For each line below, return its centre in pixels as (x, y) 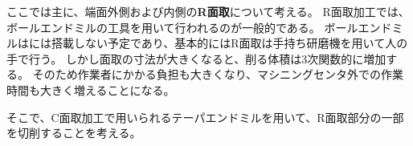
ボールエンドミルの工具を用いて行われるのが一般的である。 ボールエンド (199, 27)
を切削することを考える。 (74, 133)
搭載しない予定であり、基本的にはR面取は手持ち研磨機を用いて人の (229, 43)
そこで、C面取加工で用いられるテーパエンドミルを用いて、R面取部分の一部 (205, 117)
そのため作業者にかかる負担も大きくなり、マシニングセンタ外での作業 (218, 74)
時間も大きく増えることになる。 (91, 89)
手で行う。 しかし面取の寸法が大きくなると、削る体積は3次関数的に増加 (196, 58)
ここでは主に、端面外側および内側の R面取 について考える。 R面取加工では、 (208, 11)
